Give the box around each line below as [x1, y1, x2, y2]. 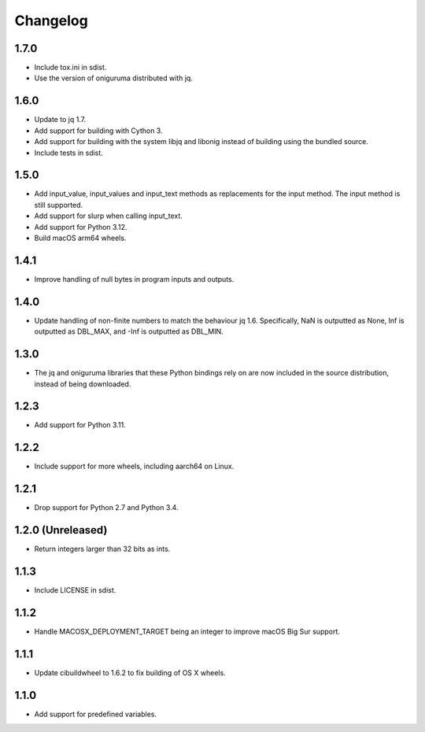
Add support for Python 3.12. [34, 222, 128, 231]
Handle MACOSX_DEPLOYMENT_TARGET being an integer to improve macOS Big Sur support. [34, 627, 340, 636]
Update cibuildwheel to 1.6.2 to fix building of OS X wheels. [34, 667, 226, 677]
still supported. [34, 200, 83, 209]
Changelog [14, 12, 88, 29]
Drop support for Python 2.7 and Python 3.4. [34, 503, 179, 512]
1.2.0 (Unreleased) [14, 523, 108, 537]
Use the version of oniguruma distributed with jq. [34, 73, 193, 83]
